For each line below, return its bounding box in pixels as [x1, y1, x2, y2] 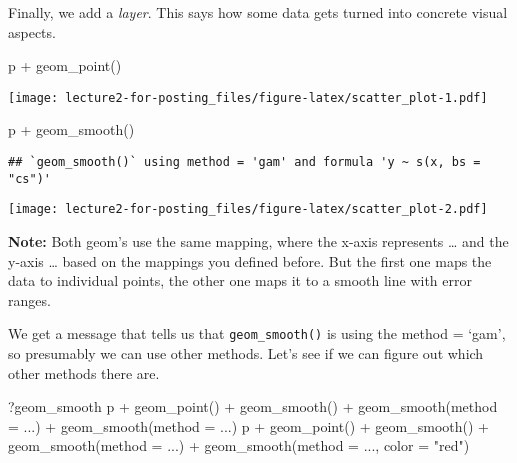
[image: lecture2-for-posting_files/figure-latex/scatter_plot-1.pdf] [8, 90, 488, 105]
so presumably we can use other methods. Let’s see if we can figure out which [8, 343, 484, 364]
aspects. [8, 21, 56, 42]
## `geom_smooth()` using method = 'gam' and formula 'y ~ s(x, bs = [8, 155, 481, 170]
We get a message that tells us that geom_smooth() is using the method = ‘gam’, [8, 323, 506, 344]
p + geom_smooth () [8, 119, 135, 140]
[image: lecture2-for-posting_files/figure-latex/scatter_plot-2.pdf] [8, 202, 488, 217]
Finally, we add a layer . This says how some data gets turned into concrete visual [8, 2, 508, 22]
